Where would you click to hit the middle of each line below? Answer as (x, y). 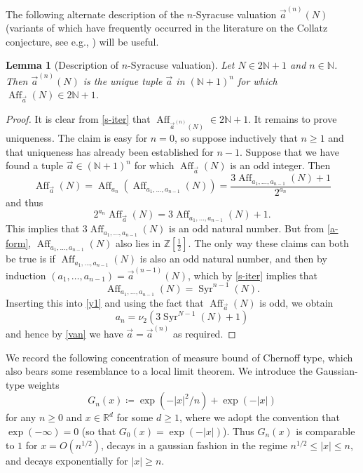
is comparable (326, 431)
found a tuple (35, 165)
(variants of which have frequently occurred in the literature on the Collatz (167, 28)
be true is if (30, 259)
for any (21, 417)
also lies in (138, 243)
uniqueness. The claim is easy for (77, 138)
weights (43, 384)
